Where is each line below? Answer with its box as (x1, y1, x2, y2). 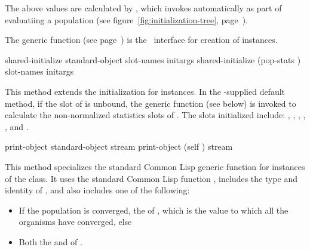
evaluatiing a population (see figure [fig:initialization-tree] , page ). (5, 13, 248, 26)
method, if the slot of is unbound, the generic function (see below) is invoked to (5, 97, 296, 109)
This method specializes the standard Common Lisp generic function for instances (5, 160, 305, 172)
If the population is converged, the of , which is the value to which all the (19, 203, 288, 216)
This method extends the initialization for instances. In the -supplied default (5, 85, 286, 97)
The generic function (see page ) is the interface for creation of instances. (5, 33, 278, 46)
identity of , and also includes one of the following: (5, 184, 190, 196)
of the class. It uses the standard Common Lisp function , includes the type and (5, 172, 297, 184)
